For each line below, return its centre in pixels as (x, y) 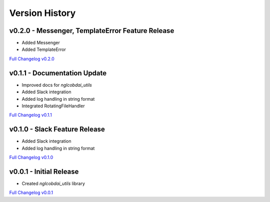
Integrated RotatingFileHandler (53, 106)
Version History (42, 13)
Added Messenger (41, 43)
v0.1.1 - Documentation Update (58, 73)
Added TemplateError (44, 49)
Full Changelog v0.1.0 (31, 157)
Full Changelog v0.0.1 (31, 193)
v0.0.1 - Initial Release (44, 171)
